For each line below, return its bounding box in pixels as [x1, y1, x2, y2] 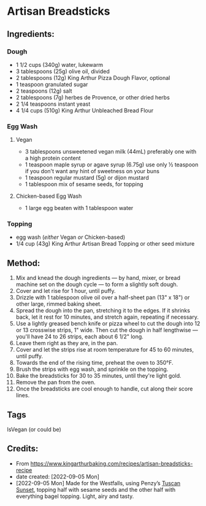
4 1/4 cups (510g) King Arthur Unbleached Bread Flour [15, 106, 154, 114]
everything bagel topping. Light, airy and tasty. [15, 492, 134, 500]
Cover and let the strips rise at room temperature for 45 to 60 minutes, [15, 346, 194, 354]
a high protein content [25, 155, 82, 162]
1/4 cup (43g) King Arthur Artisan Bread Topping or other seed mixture [15, 240, 195, 247]
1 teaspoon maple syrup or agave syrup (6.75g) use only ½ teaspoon [25, 161, 199, 168]
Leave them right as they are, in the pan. [15, 340, 118, 347]
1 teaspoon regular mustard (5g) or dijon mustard [25, 174, 149, 182]
